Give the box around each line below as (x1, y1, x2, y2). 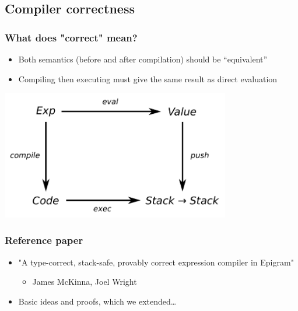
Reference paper (5, 233, 83, 247)
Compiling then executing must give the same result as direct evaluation (18, 72, 278, 85)
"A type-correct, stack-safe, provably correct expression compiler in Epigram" (18, 256, 294, 268)
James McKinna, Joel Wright (32, 275, 137, 288)
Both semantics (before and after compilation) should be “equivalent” (18, 53, 268, 65)
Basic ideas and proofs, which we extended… (18, 295, 177, 307)
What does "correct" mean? (5, 30, 138, 44)
